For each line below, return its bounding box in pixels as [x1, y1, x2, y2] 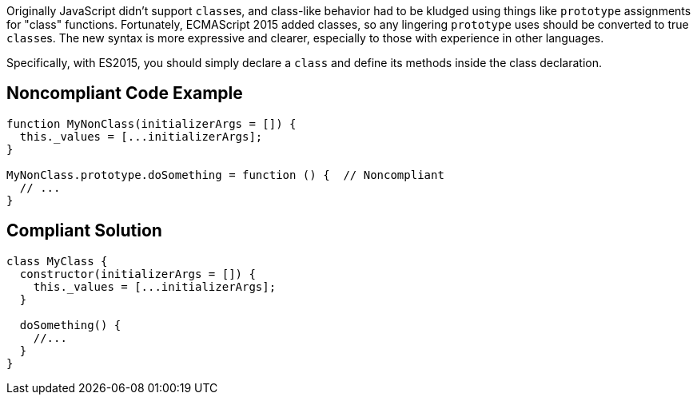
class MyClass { [6, 254, 108, 268]
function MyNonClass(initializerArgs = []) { [6, 117, 297, 130]
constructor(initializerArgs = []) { [19, 267, 256, 280]
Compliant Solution [6, 220, 162, 241]
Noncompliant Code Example [6, 83, 243, 104]
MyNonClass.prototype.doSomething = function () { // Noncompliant [6, 168, 444, 181]
